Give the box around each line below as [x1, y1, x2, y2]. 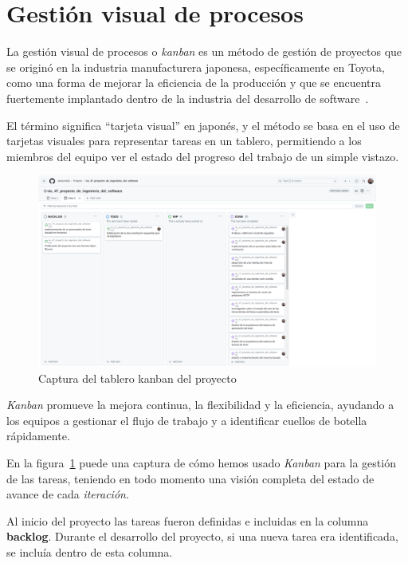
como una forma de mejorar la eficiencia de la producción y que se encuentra [6, 74, 382, 91]
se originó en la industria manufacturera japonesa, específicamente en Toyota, [6, 58, 385, 75]
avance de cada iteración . [6, 486, 129, 502]
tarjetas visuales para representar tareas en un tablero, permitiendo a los [6, 132, 362, 149]
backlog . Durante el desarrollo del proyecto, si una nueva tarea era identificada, [6, 528, 398, 545]
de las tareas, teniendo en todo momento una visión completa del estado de [6, 470, 375, 486]
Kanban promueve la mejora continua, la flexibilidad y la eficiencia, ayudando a [6, 396, 394, 413]
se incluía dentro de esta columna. [6, 543, 173, 560]
